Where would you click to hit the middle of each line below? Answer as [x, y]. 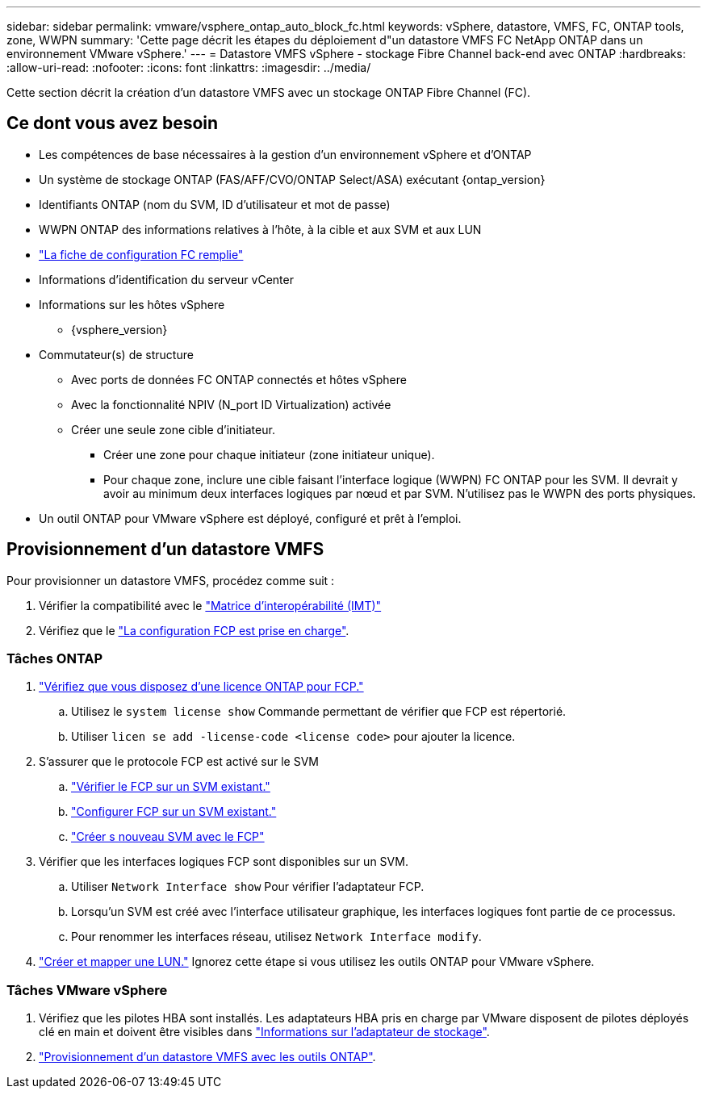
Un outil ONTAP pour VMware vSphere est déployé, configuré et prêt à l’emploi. [250, 518]
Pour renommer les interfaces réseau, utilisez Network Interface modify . [276, 937]
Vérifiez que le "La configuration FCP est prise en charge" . [194, 630]
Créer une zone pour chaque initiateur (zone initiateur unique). [269, 454]
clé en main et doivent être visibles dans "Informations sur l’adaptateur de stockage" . [264, 1032]
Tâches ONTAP [55, 659]
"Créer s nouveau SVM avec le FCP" [168, 837]
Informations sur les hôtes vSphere [132, 304]
